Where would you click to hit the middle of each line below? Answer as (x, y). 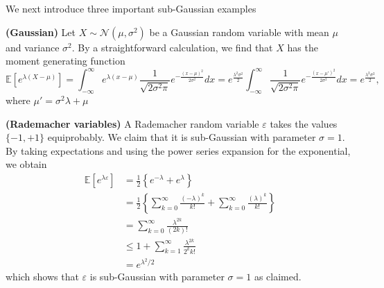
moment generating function (66, 61)
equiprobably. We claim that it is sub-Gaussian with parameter (182, 137)
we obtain (26, 164)
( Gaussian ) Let (41, 32)
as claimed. (278, 277)
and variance (33, 47)
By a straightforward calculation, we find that (175, 47)
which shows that (42, 277)
